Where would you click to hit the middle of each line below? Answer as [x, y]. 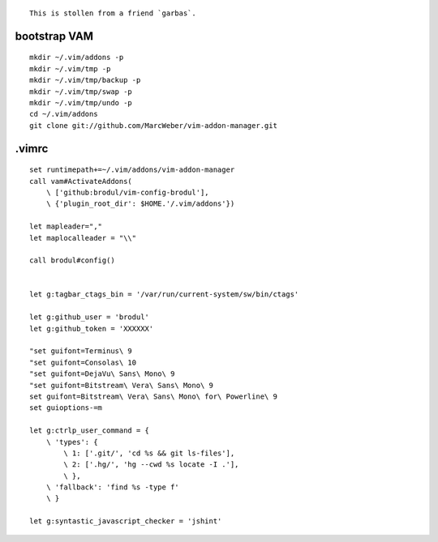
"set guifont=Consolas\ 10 [83, 362]
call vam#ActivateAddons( [81, 181]
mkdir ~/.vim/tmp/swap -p [81, 92]
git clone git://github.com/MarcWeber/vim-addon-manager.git [153, 125]
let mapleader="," [66, 226]
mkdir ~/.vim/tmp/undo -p [81, 102]
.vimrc [32, 149]
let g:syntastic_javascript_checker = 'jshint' [126, 521]
